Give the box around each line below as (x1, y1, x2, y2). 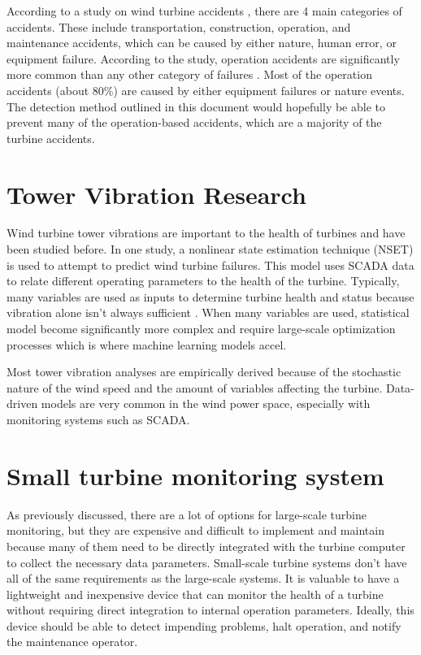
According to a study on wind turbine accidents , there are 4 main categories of (7, 2, 402, 19)
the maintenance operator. (7, 633, 138, 650)
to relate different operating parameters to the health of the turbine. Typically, (7, 272, 400, 289)
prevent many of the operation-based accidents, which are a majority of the (7, 114, 382, 131)
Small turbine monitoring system (7, 458, 384, 492)
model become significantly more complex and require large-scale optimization (7, 320, 396, 337)
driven (7, 395, 38, 412)
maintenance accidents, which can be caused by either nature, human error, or (7, 34, 397, 51)
